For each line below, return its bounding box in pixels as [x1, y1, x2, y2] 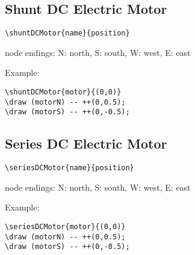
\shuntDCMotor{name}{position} [5, 29, 130, 38]
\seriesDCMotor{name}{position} [5, 164, 134, 173]
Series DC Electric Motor [5, 134, 167, 153]
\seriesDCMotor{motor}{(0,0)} [5, 223, 126, 232]
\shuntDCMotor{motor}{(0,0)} [5, 88, 122, 97]
